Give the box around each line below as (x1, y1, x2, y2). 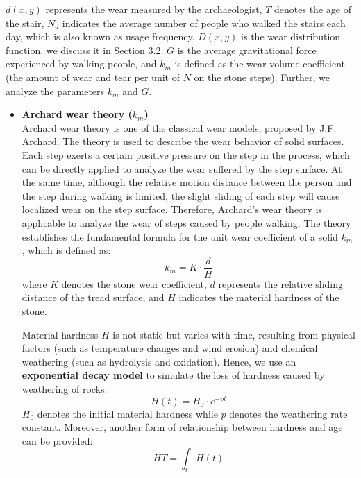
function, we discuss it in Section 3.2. (6, 42, 164, 57)
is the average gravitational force (177, 42, 317, 57)
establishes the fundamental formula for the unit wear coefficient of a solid (22, 229, 338, 244)
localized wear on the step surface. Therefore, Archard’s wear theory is (22, 202, 323, 216)
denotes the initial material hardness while (37, 406, 218, 420)
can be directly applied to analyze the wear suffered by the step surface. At (22, 161, 342, 176)
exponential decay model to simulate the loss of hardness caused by (22, 368, 325, 382)
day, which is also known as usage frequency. (6, 29, 195, 44)
